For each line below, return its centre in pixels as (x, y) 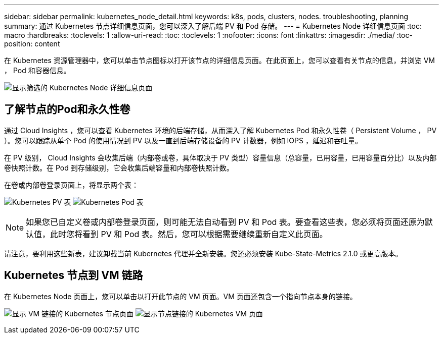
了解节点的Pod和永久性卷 (67, 109)
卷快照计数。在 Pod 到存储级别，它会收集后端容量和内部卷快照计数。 (119, 167)
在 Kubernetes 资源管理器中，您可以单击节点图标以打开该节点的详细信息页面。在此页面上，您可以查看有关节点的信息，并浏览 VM (219, 60)
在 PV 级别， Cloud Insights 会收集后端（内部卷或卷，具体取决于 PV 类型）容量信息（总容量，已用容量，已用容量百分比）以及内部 (220, 157)
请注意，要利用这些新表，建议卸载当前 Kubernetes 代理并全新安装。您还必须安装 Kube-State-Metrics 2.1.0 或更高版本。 (203, 253)
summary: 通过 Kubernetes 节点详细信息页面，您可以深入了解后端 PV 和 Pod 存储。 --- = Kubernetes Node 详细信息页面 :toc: (213, 26)
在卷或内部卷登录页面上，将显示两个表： (71, 185)
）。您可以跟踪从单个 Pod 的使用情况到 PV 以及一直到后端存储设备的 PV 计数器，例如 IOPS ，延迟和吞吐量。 (183, 140)
